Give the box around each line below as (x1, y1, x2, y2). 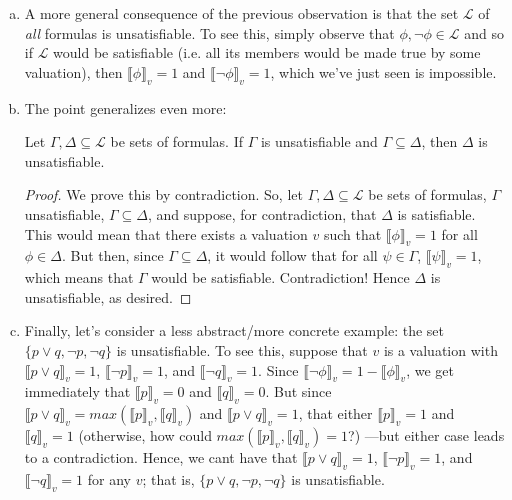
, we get (406, 359, 454, 380)
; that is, (142, 468, 195, 489)
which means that (24, 267, 134, 288)
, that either (298, 403, 373, 424)
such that (323, 223, 382, 244)
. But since (265, 381, 332, 402)
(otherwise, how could (78, 425, 212, 446)
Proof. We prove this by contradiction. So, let (24, 184, 303, 205)
